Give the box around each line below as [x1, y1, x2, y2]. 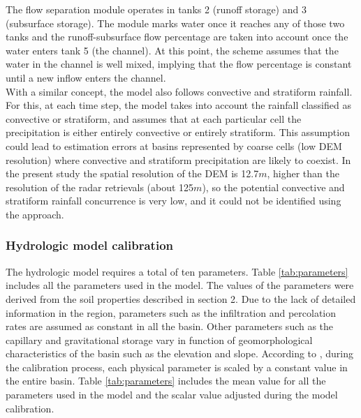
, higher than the [267, 166, 339, 181]
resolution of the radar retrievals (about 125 [6, 179, 194, 194]
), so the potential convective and [202, 179, 345, 194]
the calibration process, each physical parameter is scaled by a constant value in [6, 359, 348, 374]
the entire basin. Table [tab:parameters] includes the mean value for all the [6, 373, 326, 388]
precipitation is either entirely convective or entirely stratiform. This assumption [6, 125, 350, 140]
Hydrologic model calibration [6, 237, 173, 254]
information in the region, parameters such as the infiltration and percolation [6, 305, 337, 320]
